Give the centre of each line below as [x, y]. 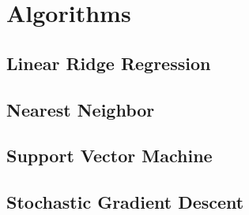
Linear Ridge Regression [109, 63]
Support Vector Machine [109, 156]
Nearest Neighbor [81, 109]
